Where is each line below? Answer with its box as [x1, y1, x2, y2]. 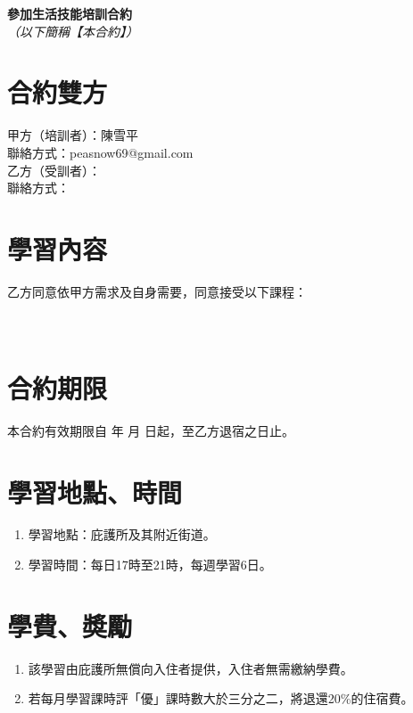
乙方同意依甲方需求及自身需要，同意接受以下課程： [7, 282, 307, 300]
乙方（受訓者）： [7, 160, 101, 179]
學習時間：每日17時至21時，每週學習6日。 [28, 555, 272, 574]
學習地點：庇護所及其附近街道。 [28, 525, 216, 544]
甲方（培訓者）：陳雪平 [7, 126, 138, 144]
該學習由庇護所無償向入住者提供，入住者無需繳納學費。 [28, 659, 353, 677]
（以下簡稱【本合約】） [7, 21, 138, 40]
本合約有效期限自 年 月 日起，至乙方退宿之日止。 [7, 421, 295, 439]
